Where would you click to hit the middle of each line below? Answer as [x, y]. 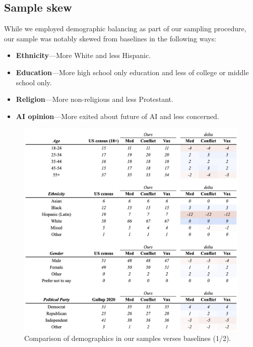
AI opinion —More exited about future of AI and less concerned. [117, 116]
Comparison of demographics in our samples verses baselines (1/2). [128, 338]
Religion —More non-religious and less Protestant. [94, 99]
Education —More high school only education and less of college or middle [132, 72]
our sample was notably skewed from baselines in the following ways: [110, 38]
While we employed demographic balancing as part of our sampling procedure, [125, 28]
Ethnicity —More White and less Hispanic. [83, 55]
